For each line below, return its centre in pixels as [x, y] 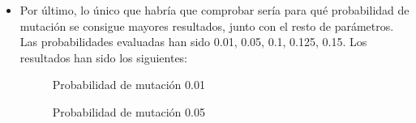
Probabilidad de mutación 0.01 [129, 85]
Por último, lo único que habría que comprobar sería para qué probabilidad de [214, 10]
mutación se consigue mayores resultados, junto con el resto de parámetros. [207, 25]
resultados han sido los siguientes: [104, 57]
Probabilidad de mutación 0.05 [129, 111]
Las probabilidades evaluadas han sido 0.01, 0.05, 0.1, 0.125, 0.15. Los [193, 42]
